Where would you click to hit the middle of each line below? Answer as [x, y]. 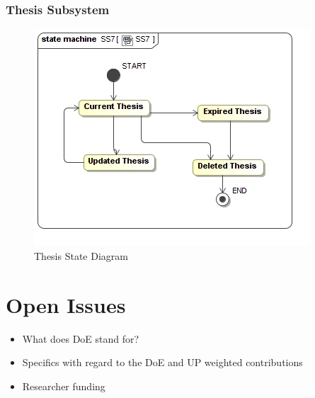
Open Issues [66, 304]
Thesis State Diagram [81, 255]
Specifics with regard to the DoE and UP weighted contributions [162, 362]
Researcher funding [64, 386]
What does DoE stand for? [81, 338]
